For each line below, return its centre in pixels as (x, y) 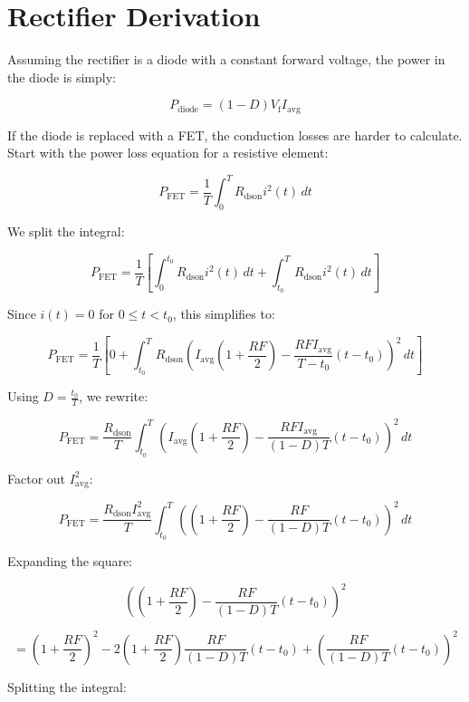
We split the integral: (66, 231)
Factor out (37, 478)
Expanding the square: (70, 560)
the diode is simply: (62, 77)
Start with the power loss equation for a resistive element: (168, 153)
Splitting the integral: (67, 686)
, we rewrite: (114, 396)
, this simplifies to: (224, 314)
